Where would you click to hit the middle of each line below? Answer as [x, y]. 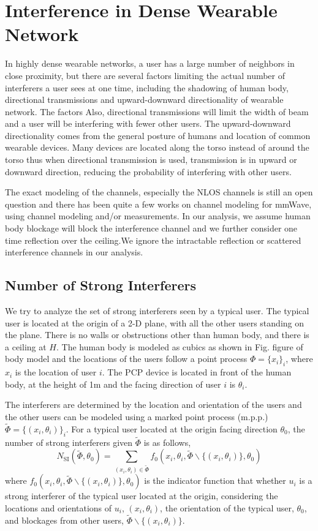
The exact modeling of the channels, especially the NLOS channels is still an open [159, 192]
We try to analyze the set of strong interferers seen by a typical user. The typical [157, 311]
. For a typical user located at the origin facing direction [172, 428]
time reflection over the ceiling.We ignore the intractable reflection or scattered [153, 240]
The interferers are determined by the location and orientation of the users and [153, 405]
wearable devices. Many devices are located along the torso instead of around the [157, 147]
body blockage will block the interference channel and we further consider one [151, 228]
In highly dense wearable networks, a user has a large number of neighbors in [150, 63]
